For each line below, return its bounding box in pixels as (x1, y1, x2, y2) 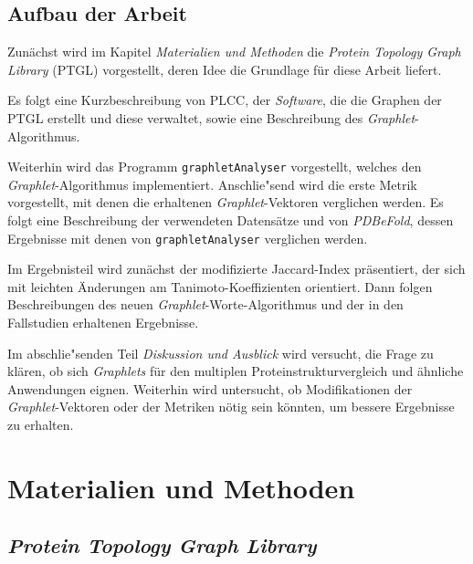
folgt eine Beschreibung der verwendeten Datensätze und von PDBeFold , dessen (7, 211, 454, 230)
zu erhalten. (7, 415, 74, 434)
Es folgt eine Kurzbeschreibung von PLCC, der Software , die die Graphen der (7, 90, 442, 110)
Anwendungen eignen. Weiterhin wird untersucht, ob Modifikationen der (7, 379, 413, 398)
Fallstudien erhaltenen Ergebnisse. (7, 313, 199, 332)
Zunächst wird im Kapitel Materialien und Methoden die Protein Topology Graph (7, 42, 461, 61)
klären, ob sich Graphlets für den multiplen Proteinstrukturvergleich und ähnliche (7, 361, 464, 381)
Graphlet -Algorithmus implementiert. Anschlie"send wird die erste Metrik (7, 174, 417, 193)
